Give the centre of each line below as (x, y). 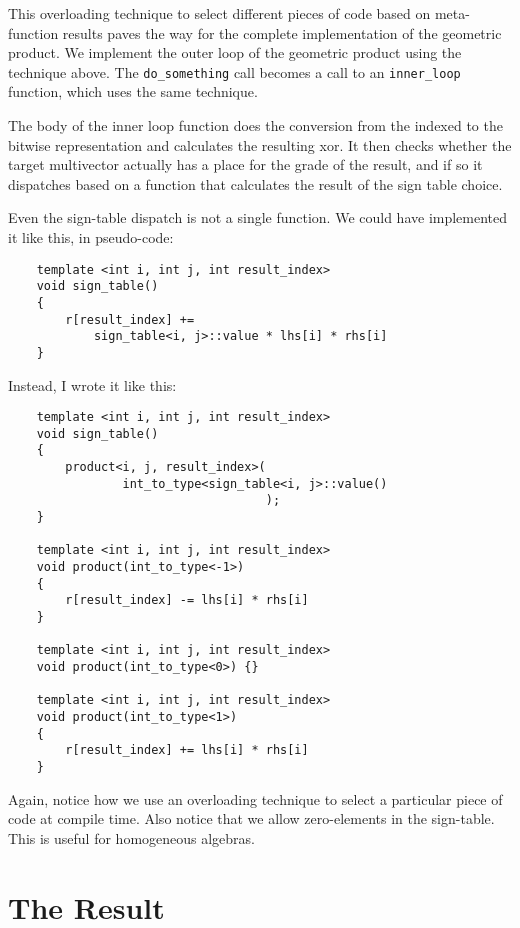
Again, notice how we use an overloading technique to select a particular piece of (255, 798)
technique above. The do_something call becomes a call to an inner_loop (234, 71)
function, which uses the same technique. (133, 91)
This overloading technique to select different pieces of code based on (219, 13)
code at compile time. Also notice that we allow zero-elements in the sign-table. (251, 818)
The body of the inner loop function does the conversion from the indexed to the (255, 125)
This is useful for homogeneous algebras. (132, 837)
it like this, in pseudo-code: (91, 237)
